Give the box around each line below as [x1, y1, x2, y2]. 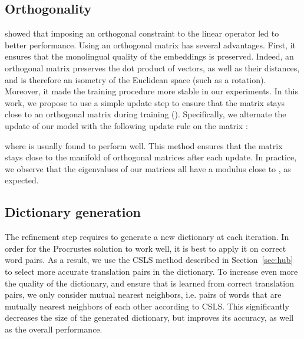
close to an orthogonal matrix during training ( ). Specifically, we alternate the [5, 108, 286, 120]
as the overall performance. [5, 322, 103, 335]
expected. [5, 174, 39, 186]
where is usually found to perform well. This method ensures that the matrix [5, 139, 283, 152]
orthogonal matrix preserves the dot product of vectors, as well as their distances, [5, 61, 300, 74]
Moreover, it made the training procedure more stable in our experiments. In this [5, 85, 298, 97]
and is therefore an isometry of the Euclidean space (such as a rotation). [5, 73, 266, 85]
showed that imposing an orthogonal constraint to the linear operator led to [5, 27, 279, 40]
